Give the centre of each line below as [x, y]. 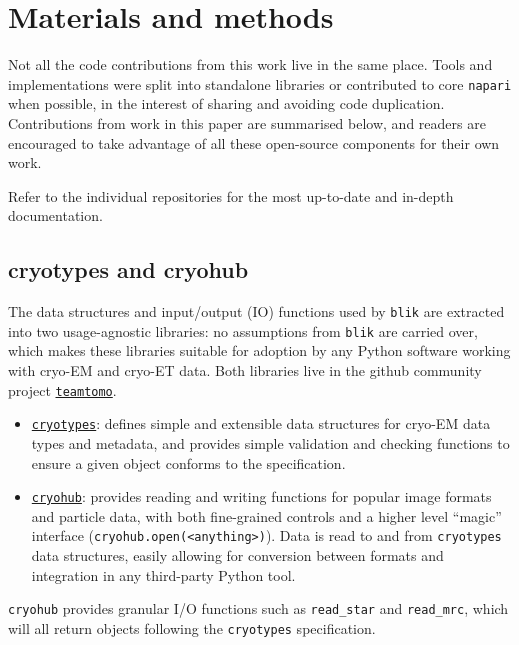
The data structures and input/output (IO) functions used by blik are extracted [256, 311]
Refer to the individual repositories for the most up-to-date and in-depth [231, 195]
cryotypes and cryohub [128, 269]
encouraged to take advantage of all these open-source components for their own [254, 142]
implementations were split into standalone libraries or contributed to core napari [260, 83]
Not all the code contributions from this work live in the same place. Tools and [250, 64]
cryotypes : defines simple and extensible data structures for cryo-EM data [261, 423]
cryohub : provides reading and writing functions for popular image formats [261, 496]
